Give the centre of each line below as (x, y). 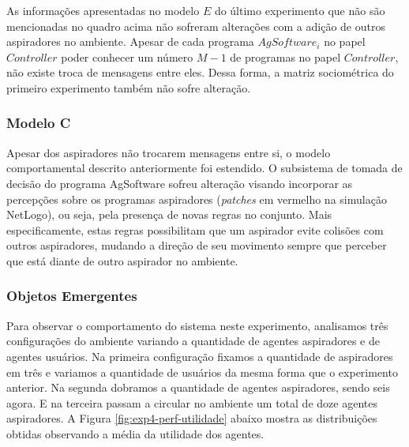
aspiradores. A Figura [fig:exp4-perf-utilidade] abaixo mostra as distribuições (192, 418)
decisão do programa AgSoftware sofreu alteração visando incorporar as (180, 183)
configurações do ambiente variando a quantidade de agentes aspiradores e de (193, 341)
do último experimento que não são (300, 10)
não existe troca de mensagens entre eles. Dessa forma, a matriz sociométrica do (200, 72)
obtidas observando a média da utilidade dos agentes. (135, 433)
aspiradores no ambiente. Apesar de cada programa (130, 41)
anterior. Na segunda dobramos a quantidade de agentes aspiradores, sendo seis (198, 387)
